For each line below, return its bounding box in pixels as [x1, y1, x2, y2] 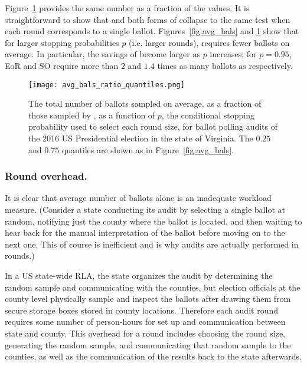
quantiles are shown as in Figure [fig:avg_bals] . [61, 143, 234, 156]
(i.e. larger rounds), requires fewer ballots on [129, 36, 290, 48]
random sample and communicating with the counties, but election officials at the [5, 281, 301, 293]
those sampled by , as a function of [28, 108, 155, 121]
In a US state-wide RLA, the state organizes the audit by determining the [5, 269, 273, 281]
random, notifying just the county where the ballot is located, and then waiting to [5, 215, 302, 227]
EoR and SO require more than [5, 59, 119, 71]
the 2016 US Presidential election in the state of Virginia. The [28, 132, 253, 144]
